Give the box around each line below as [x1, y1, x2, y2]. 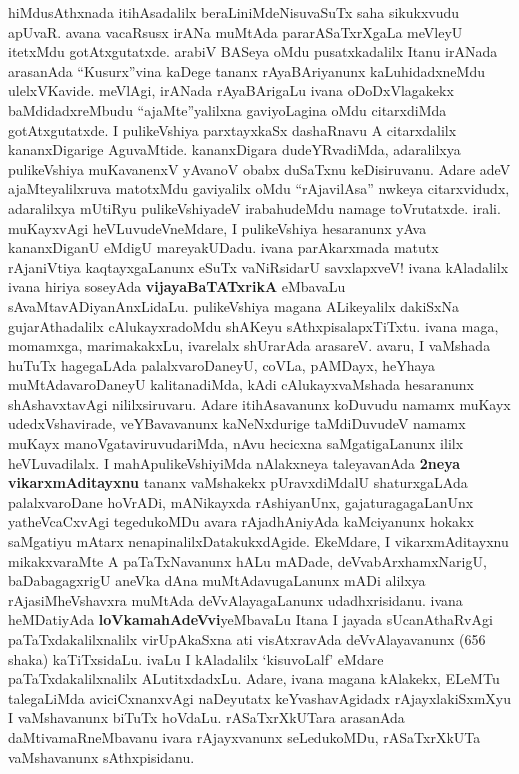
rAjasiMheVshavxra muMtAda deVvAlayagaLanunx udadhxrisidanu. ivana [8, 589, 463, 610]
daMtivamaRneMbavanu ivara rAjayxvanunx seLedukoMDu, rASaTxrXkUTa [8, 726, 481, 747]
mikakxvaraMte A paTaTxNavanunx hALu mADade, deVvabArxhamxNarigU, [8, 550, 487, 571]
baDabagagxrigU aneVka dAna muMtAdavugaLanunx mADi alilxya [8, 570, 426, 591]
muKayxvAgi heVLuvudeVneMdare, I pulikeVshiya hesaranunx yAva [8, 217, 427, 238]
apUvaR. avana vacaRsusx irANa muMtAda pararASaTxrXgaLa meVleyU [8, 21, 463, 42]
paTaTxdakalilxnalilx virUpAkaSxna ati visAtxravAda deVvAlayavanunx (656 [8, 629, 486, 649]
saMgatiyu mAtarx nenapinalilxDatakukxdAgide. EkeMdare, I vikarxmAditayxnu [8, 531, 509, 552]
